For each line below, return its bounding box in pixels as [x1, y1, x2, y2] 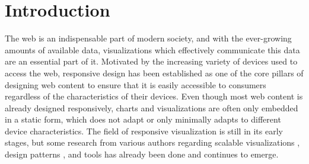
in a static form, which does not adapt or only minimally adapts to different [5, 113, 281, 126]
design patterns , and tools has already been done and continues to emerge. [5, 148, 279, 160]
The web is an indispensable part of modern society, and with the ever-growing [5, 32, 292, 44]
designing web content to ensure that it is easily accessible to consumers [5, 78, 266, 91]
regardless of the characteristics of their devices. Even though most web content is [5, 90, 303, 102]
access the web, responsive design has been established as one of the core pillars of [5, 66, 304, 79]
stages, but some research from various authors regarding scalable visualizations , [5, 136, 300, 149]
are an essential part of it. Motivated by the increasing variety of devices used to [5, 55, 298, 67]
